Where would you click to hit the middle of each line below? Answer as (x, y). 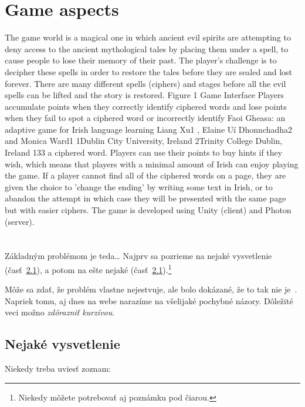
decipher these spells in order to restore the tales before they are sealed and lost (148, 71)
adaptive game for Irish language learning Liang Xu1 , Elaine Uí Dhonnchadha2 (149, 129)
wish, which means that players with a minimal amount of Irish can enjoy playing (152, 164)
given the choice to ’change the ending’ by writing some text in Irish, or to (139, 186)
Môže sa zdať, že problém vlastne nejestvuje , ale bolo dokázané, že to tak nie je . (151, 289)
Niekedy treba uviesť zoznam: (58, 369)
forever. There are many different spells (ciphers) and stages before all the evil (145, 83)
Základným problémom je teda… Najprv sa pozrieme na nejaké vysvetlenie (138, 256)
